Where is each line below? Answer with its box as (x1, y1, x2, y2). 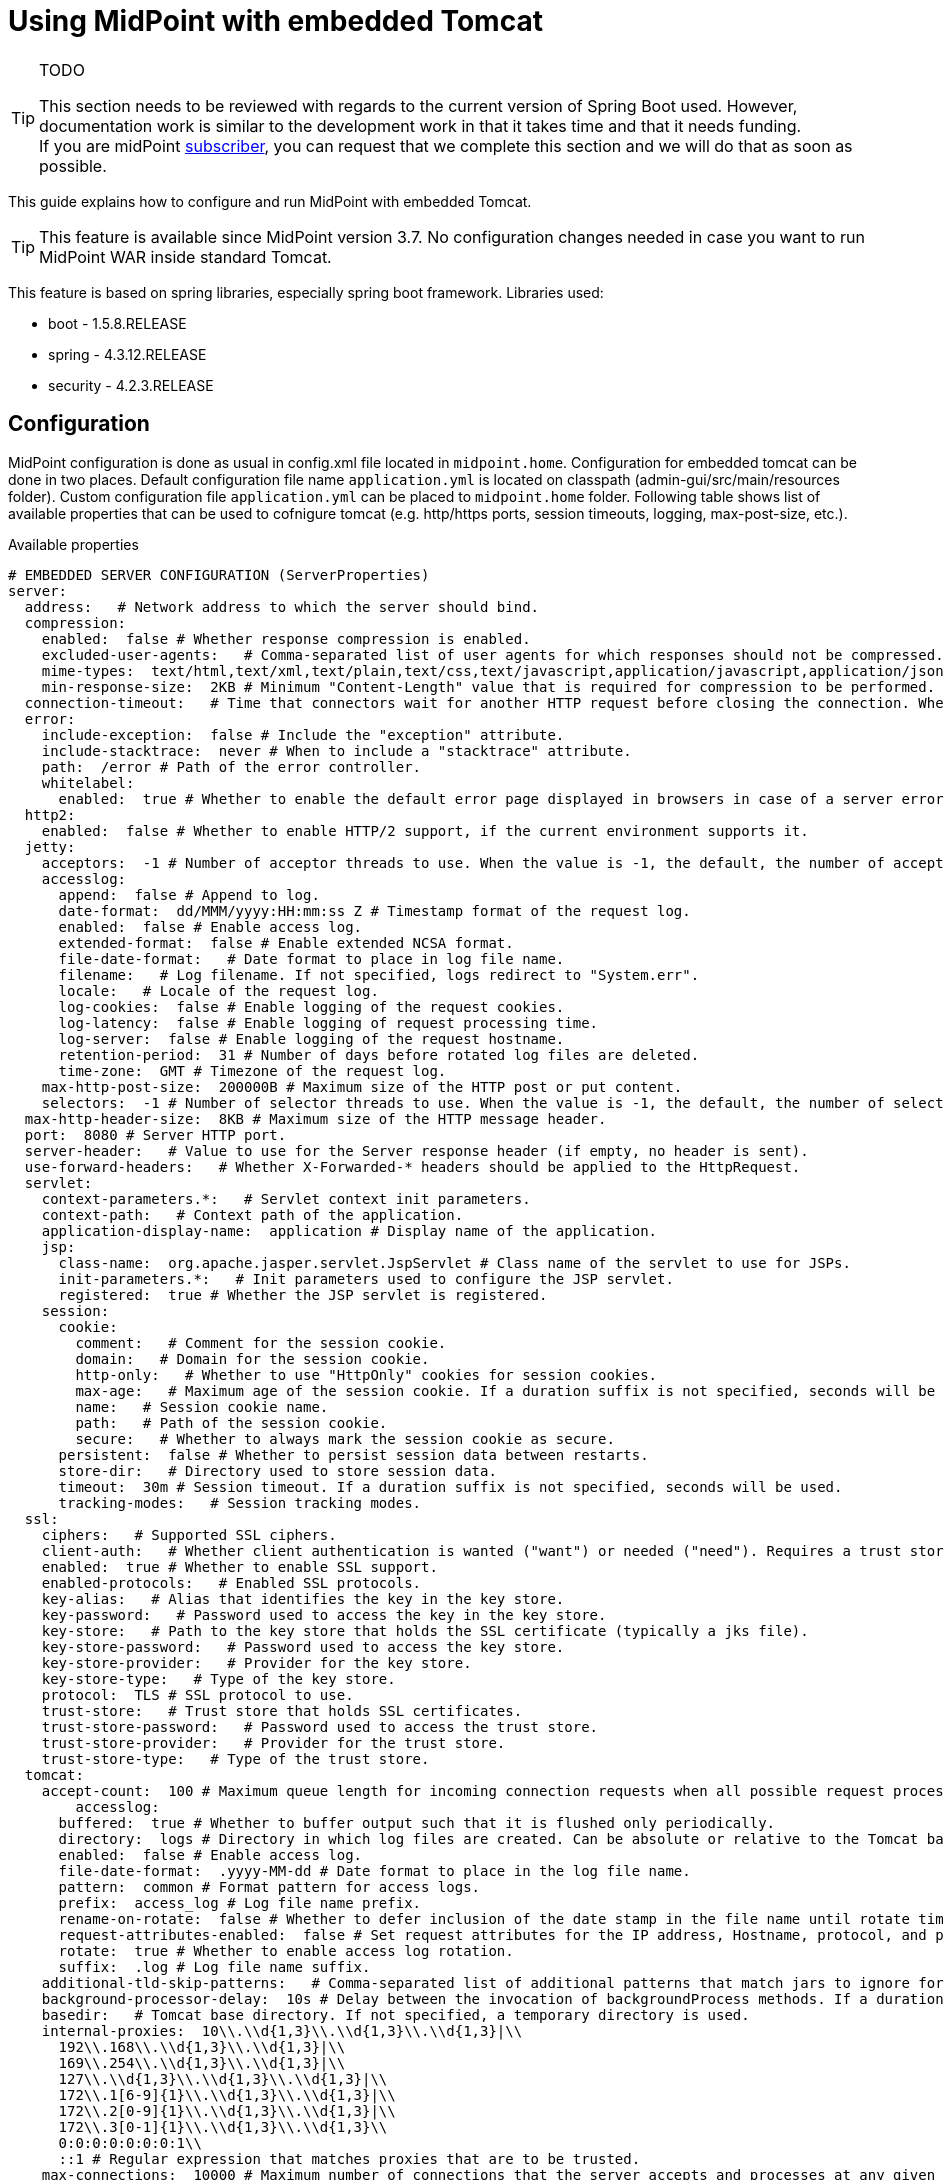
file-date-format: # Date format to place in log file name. (58, 950, 565, 967)
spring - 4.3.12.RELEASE (48, 345, 207, 363)
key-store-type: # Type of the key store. (41, 1670, 396, 1687)
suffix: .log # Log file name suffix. (58, 1958, 371, 1975)
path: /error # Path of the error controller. (41, 758, 422, 775)
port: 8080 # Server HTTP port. (24, 1126, 287, 1143)
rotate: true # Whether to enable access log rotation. (58, 1942, 514, 1959)
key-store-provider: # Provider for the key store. (41, 1654, 472, 1671)
